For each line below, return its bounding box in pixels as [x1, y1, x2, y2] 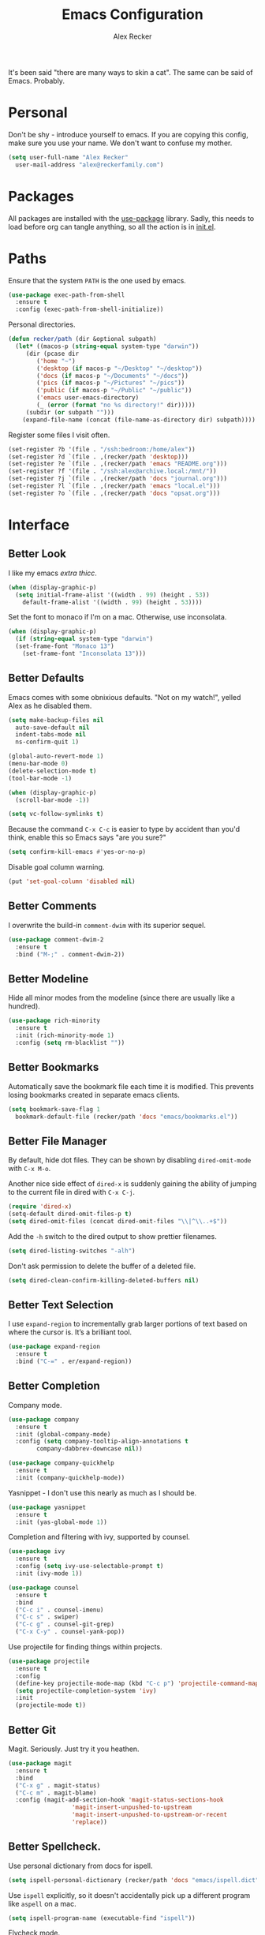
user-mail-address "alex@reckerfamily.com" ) [15, 160, 164, 169]
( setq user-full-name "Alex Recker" [8, 153, 129, 161]
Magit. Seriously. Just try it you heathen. [8, 1744, 140, 1753]
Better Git [8, 1723, 57, 1737]
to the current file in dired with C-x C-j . [8, 1188, 136, 1197]
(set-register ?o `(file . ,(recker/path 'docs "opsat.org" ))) [8, 489, 221, 497]
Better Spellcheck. [8, 1840, 101, 1854]
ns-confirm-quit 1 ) [15, 738, 80, 747]
